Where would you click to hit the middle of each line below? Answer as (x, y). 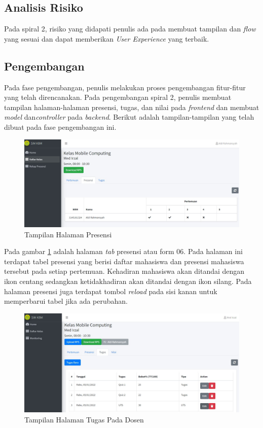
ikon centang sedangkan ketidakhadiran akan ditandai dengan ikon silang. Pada (128, 281)
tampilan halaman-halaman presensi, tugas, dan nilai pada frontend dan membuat (132, 107)
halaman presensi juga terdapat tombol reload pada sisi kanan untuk (111, 291)
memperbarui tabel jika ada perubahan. (66, 301)
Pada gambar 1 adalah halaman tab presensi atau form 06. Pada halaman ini (123, 251)
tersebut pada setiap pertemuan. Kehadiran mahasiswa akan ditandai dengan (124, 271)
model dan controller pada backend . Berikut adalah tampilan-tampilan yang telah (129, 117)
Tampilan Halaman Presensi (68, 234)
